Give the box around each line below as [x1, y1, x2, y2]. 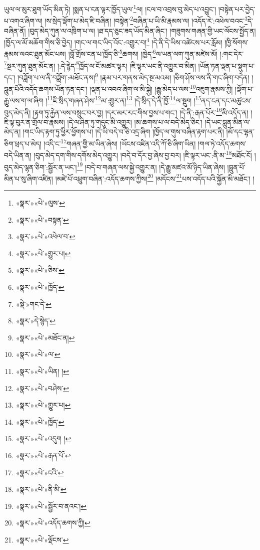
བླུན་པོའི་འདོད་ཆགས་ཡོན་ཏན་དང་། [4, 83, 87, 94]
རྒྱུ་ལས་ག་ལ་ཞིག [4, 95, 43, 105]
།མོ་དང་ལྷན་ [226, 126, 254, 137]
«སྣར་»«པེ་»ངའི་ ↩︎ [15, 467, 64, 477]
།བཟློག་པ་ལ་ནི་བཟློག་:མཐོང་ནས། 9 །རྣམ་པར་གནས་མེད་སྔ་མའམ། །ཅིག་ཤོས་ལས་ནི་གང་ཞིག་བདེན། [17, 70, 249, 82]
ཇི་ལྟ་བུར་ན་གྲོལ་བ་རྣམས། [4, 116, 65, 127]
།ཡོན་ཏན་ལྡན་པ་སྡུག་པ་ [198, 60, 255, 71]
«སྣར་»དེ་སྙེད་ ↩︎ [15, 315, 56, 326]
